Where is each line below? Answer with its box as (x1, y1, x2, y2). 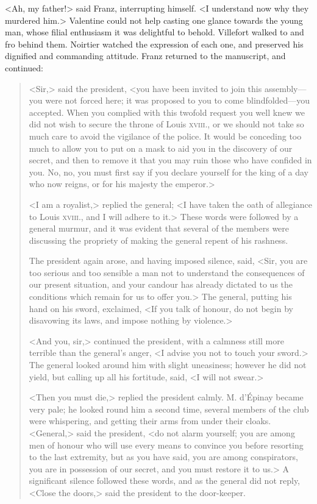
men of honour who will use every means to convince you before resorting (29, 438, 304, 451)
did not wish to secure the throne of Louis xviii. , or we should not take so (29, 118, 304, 130)
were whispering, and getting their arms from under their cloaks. (29, 414, 271, 427)
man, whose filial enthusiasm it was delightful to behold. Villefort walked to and (5, 26, 304, 38)
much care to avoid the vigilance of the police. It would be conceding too (29, 129, 302, 142)
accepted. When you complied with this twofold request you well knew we (29, 105, 305, 118)
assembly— (264, 82, 307, 94)
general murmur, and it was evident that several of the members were (29, 222, 290, 235)
